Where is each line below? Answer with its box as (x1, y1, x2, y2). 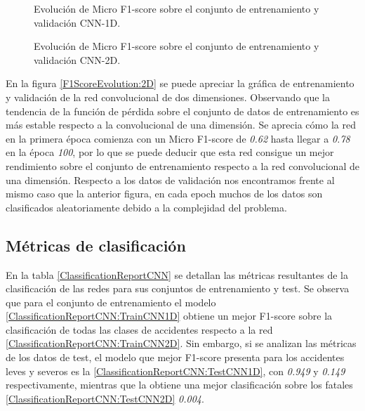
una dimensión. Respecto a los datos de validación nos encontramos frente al (6, 172, 335, 187)
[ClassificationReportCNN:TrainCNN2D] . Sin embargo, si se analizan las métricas (6, 336, 357, 351)
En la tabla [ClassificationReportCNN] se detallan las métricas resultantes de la (6, 267, 348, 282)
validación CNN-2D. (34, 52, 121, 67)
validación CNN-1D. (34, 15, 121, 30)
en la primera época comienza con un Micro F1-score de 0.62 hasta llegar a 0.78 (6, 131, 350, 145)
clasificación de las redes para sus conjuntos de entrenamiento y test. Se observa (6, 281, 350, 296)
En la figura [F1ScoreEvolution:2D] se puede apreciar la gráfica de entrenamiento (6, 76, 354, 91)
